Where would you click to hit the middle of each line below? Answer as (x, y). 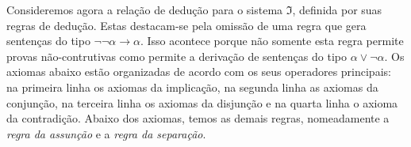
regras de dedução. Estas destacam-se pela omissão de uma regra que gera (186, 25)
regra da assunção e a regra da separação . (106, 133)
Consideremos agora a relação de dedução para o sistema (145, 9)
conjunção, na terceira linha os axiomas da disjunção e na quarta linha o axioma (202, 102)
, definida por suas (337, 9)
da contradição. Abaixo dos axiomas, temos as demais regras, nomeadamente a (198, 118)
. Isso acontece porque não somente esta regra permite (272, 41)
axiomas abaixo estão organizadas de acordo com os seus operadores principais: (199, 72)
